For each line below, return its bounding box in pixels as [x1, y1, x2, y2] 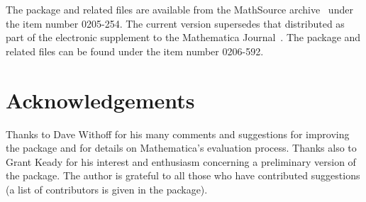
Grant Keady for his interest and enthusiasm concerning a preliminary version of [6, 154, 356, 169]
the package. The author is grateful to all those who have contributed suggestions [6, 168, 360, 183]
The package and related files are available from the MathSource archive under [6, 2, 353, 16]
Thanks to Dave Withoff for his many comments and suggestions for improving [6, 126, 350, 141]
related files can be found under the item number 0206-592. [6, 43, 264, 58]
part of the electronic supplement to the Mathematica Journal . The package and [6, 30, 361, 45]
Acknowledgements [6, 85, 195, 114]
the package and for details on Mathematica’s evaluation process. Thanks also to [6, 140, 357, 155]
